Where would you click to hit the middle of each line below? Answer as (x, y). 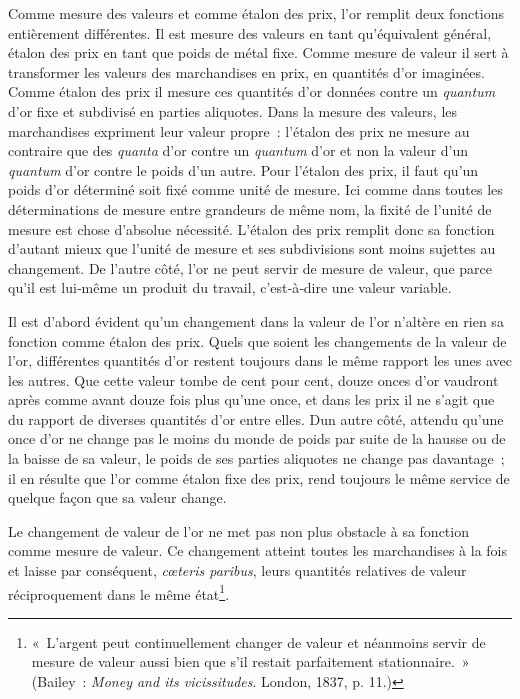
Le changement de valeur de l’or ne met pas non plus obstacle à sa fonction (238, 530)
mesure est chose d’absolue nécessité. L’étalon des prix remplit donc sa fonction (251, 228)
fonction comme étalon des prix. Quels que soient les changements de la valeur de (257, 340)
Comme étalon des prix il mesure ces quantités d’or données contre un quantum (252, 91)
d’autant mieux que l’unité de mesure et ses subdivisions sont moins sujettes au (252, 248)
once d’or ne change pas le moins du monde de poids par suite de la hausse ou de (257, 438)
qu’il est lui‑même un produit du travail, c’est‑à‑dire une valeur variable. (230, 287)
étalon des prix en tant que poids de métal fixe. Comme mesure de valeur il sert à (258, 52)
